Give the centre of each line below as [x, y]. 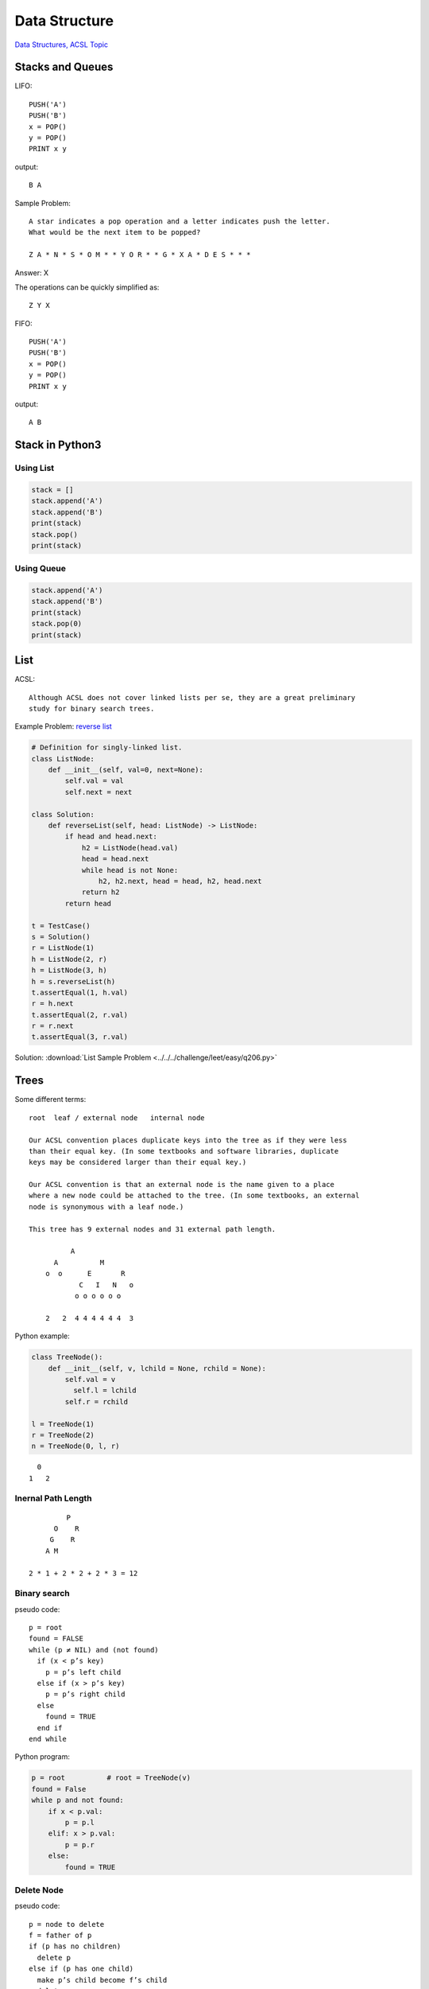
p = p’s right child [85, 1694]
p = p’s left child [83, 1672]
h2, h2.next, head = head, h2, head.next [180, 881]
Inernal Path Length [54, 1498]
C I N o [106, 1284]
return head [88, 903]
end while [48, 1739]
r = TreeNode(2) [63, 1435]
